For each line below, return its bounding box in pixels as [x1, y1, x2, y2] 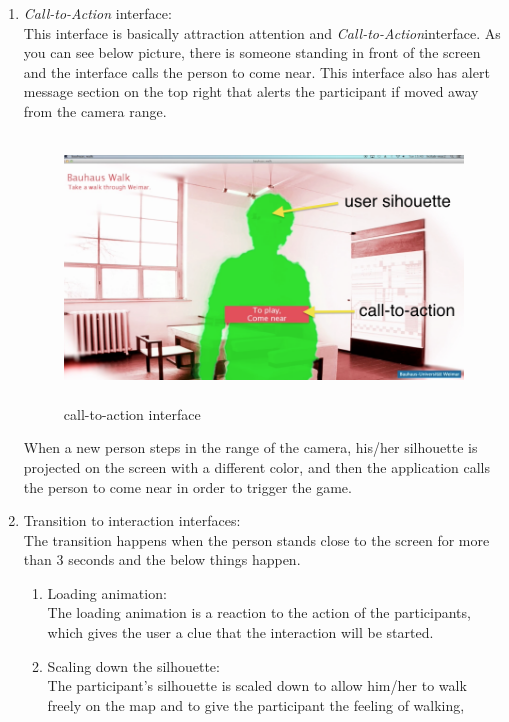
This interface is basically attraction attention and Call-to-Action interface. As [23, 22, 501, 43]
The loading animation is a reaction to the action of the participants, [47, 602, 471, 623]
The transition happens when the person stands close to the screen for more [23, 529, 490, 550]
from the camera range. [23, 100, 167, 121]
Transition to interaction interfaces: [23, 510, 241, 531]
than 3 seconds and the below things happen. [23, 549, 301, 570]
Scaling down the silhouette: [47, 655, 220, 676]
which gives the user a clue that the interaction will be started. [47, 622, 434, 643]
